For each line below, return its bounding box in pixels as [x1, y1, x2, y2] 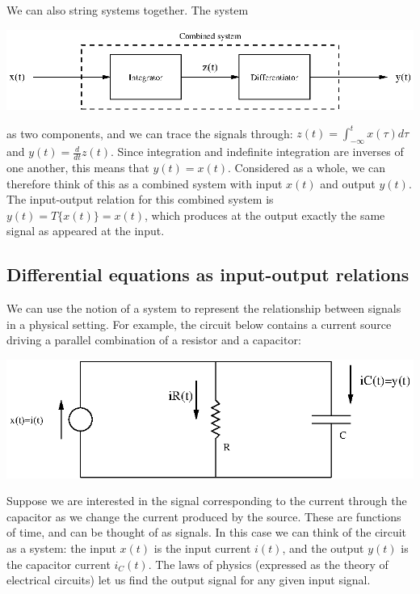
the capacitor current [6, 555, 111, 572]
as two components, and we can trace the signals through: [6, 124, 293, 141]
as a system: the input [6, 540, 116, 557]
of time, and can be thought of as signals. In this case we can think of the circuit [6, 524, 407, 541]
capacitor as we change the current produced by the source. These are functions [6, 508, 401, 524]
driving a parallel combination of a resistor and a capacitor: [6, 331, 301, 348]
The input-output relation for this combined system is [6, 191, 274, 208]
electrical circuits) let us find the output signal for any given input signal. [6, 571, 371, 588]
